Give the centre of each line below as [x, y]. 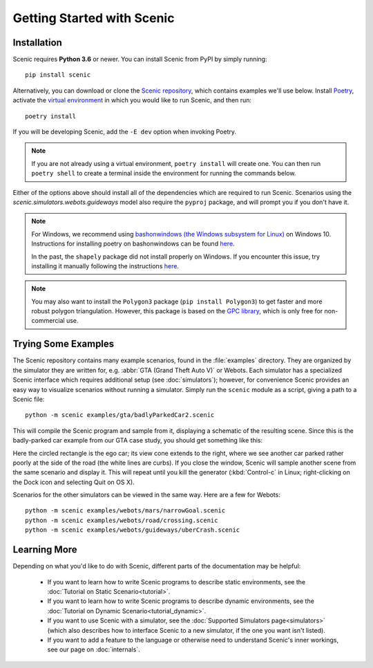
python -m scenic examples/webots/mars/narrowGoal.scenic [125, 511]
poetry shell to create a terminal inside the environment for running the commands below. [164, 174]
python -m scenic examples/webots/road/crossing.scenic [122, 520]
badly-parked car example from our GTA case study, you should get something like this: [137, 440]
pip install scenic [58, 75]
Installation [37, 43]
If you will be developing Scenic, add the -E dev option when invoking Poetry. [125, 132]
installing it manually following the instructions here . [105, 266]
